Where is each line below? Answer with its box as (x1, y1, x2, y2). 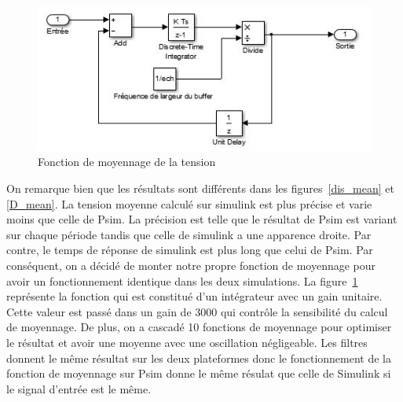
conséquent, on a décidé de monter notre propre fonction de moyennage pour (6, 257, 376, 273)
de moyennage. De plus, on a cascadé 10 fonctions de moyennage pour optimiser (6, 319, 392, 335)
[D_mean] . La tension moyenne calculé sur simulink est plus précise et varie (6, 195, 372, 212)
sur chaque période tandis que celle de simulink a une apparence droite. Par (6, 226, 372, 242)
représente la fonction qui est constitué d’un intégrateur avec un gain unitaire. (6, 288, 383, 304)
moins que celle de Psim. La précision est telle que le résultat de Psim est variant (6, 211, 398, 227)
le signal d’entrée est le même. (6, 380, 152, 396)
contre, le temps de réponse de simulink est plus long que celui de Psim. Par (6, 242, 373, 258)
